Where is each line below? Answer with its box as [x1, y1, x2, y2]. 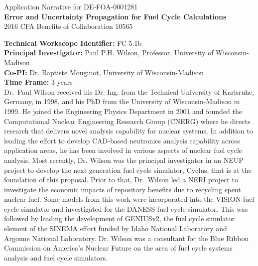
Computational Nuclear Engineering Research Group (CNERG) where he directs [4, 116, 251, 126]
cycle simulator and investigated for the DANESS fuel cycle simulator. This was [4, 203, 248, 214]
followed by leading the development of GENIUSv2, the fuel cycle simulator [4, 213, 235, 224]
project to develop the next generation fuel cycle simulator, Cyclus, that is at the [4, 164, 252, 175]
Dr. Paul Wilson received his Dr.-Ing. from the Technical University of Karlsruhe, [4, 86, 255, 97]
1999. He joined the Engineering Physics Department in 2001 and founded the [4, 106, 243, 116]
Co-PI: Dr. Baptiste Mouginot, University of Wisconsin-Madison [4, 67, 204, 77]
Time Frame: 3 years [4, 77, 73, 87]
